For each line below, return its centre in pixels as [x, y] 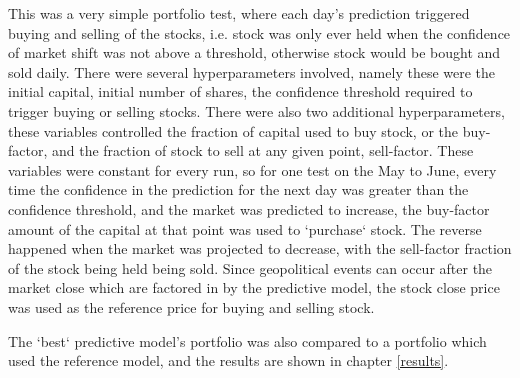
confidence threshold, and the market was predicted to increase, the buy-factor [249, 208]
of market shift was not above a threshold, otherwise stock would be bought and [254, 52]
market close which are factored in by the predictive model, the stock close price [254, 287]
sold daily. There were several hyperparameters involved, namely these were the [252, 71]
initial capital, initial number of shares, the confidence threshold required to [240, 91]
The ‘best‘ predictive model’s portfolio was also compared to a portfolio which [247, 340]
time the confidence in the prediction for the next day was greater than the [238, 189]
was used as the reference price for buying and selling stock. [191, 306]
